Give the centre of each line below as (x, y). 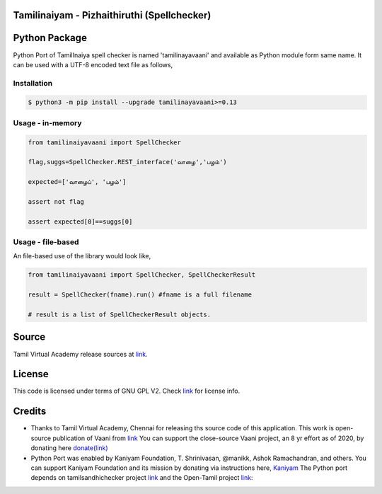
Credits (30, 412)
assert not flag (56, 201)
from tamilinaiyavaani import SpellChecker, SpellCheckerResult (142, 275)
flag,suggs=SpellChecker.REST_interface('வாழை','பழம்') (128, 162)
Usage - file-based (46, 242)
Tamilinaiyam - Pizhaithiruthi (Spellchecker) (112, 15)
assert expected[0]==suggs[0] (80, 222)
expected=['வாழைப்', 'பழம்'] (77, 182)
